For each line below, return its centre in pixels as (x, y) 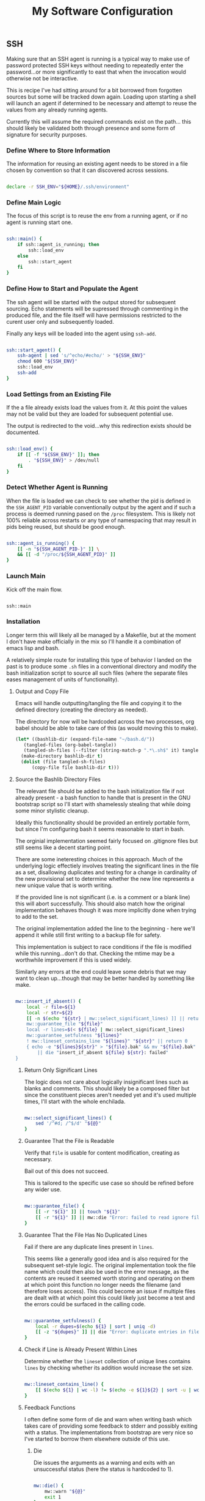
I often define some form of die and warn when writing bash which (108, 1419)
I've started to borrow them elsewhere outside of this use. (97, 1439)
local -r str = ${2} (50, 1013)
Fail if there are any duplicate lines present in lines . (89, 1246)
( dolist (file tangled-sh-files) (63, 762)
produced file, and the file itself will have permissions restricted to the (94, 315)
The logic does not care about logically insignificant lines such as (106, 1082)
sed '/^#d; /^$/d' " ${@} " (69, 1124)
